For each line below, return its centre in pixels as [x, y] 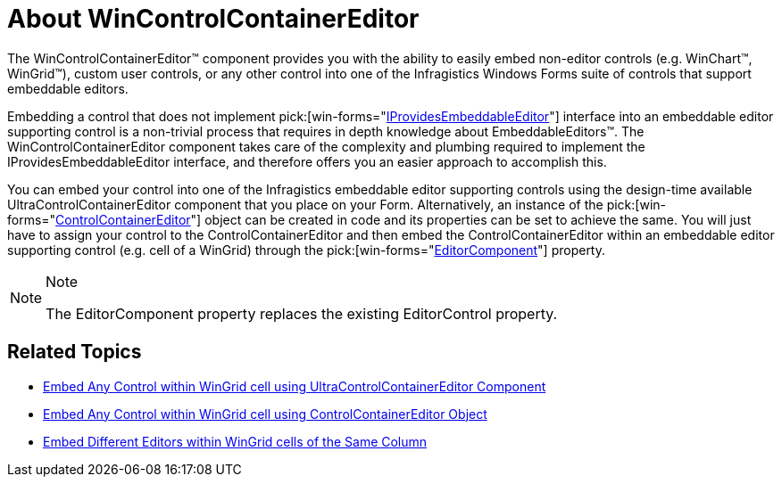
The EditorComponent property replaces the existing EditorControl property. [302, 313]
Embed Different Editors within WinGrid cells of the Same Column [235, 441]
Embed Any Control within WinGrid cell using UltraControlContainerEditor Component [295, 386]
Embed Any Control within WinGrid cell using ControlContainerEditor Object [265, 414]
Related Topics [75, 352]
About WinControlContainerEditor [213, 19]
